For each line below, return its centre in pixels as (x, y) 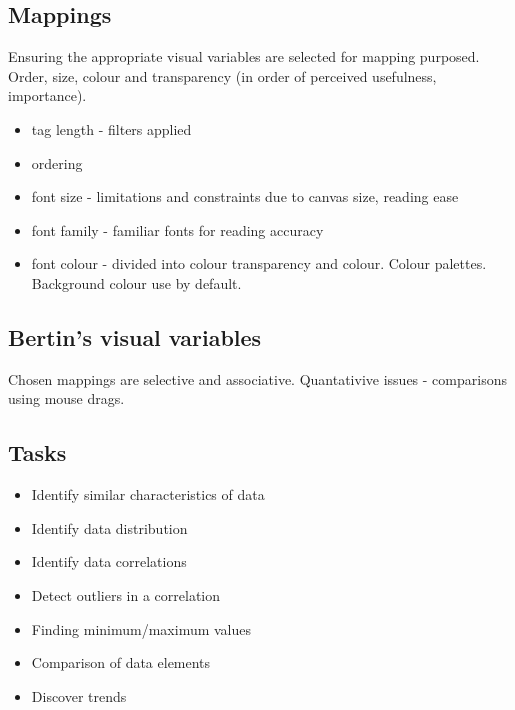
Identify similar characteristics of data (148, 494)
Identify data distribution (109, 527)
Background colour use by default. (136, 282)
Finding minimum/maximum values (141, 628)
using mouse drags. (66, 398)
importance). (47, 95)
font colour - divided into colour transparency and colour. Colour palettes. (259, 263)
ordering (57, 162)
